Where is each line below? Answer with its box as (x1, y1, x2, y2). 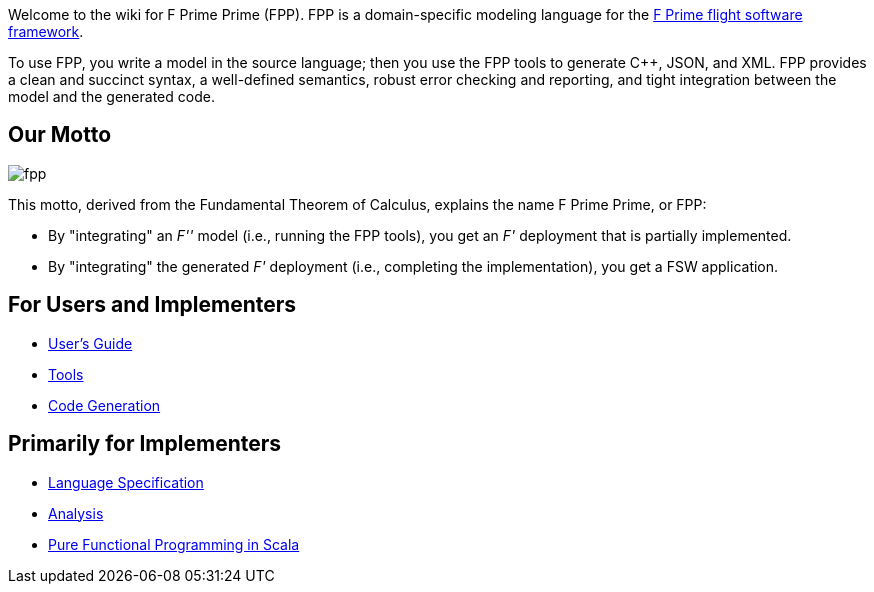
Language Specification (48, 473, 204, 491)
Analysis (48, 504, 104, 522)
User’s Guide (48, 334, 133, 352)
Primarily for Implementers (8, 431, 282, 457)
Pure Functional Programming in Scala (48, 535, 300, 553)
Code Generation (48, 396, 161, 414)
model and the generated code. (8, 88, 215, 105)
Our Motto (8, 122, 112, 148)
